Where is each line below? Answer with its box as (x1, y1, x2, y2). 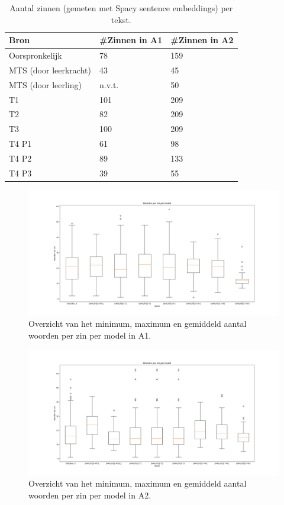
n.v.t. (99, 78, 119, 91)
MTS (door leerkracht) (9, 63, 91, 76)
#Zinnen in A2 (170, 34, 234, 46)
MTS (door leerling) (9, 78, 82, 91)
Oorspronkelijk (9, 49, 62, 62)
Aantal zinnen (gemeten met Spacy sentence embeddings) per (9, 2, 233, 14)
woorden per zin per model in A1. (28, 329, 151, 342)
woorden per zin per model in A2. (28, 488, 151, 501)
